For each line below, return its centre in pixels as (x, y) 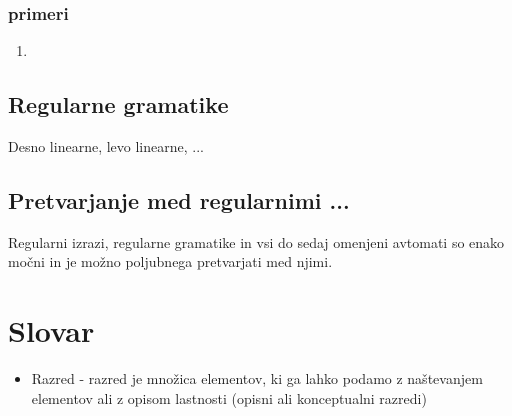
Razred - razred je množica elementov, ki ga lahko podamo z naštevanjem (257, 378)
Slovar (51, 330)
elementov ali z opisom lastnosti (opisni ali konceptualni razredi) (229, 397)
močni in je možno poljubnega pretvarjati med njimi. (170, 261)
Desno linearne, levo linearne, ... (106, 146)
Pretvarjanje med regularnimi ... (179, 200)
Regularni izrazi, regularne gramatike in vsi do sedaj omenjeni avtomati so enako (256, 241)
